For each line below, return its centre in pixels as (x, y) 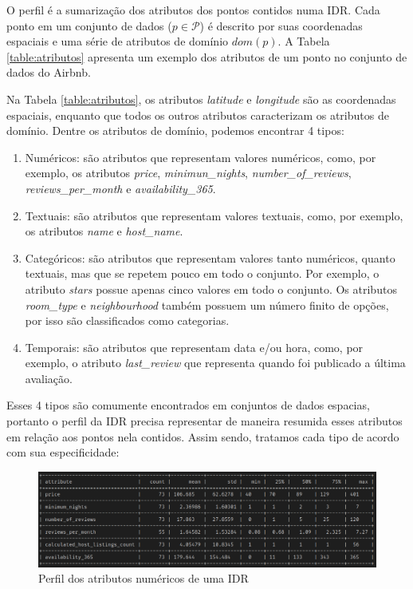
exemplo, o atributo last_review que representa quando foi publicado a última (215, 363)
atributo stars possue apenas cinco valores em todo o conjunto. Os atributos (211, 289)
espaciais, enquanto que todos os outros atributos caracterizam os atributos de (198, 115)
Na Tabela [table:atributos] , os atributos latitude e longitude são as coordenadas (201, 99)
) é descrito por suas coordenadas (281, 25)
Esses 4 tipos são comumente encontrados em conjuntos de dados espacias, (188, 405)
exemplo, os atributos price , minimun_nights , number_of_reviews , (188, 173)
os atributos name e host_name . (104, 231)
